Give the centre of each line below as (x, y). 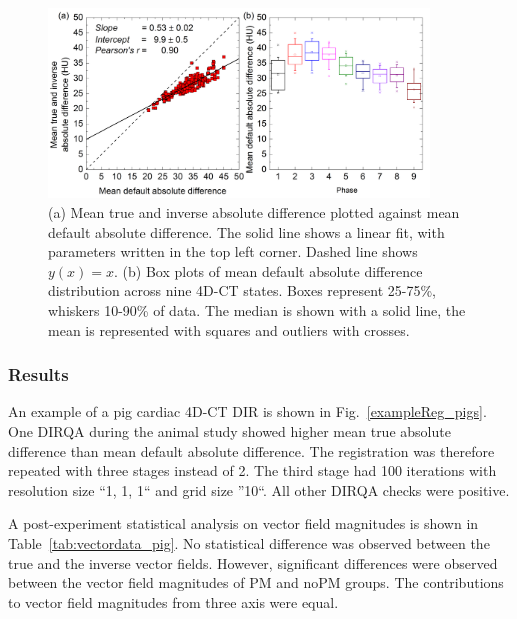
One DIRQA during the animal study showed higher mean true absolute (229, 430)
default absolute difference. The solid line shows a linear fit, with (246, 231)
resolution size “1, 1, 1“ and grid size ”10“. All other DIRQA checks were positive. (259, 489)
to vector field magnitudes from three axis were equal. (173, 601)
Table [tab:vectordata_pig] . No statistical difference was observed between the (249, 542)
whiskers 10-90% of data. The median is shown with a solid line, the (257, 309)
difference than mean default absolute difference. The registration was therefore (251, 450)
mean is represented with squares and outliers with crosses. (229, 329)
